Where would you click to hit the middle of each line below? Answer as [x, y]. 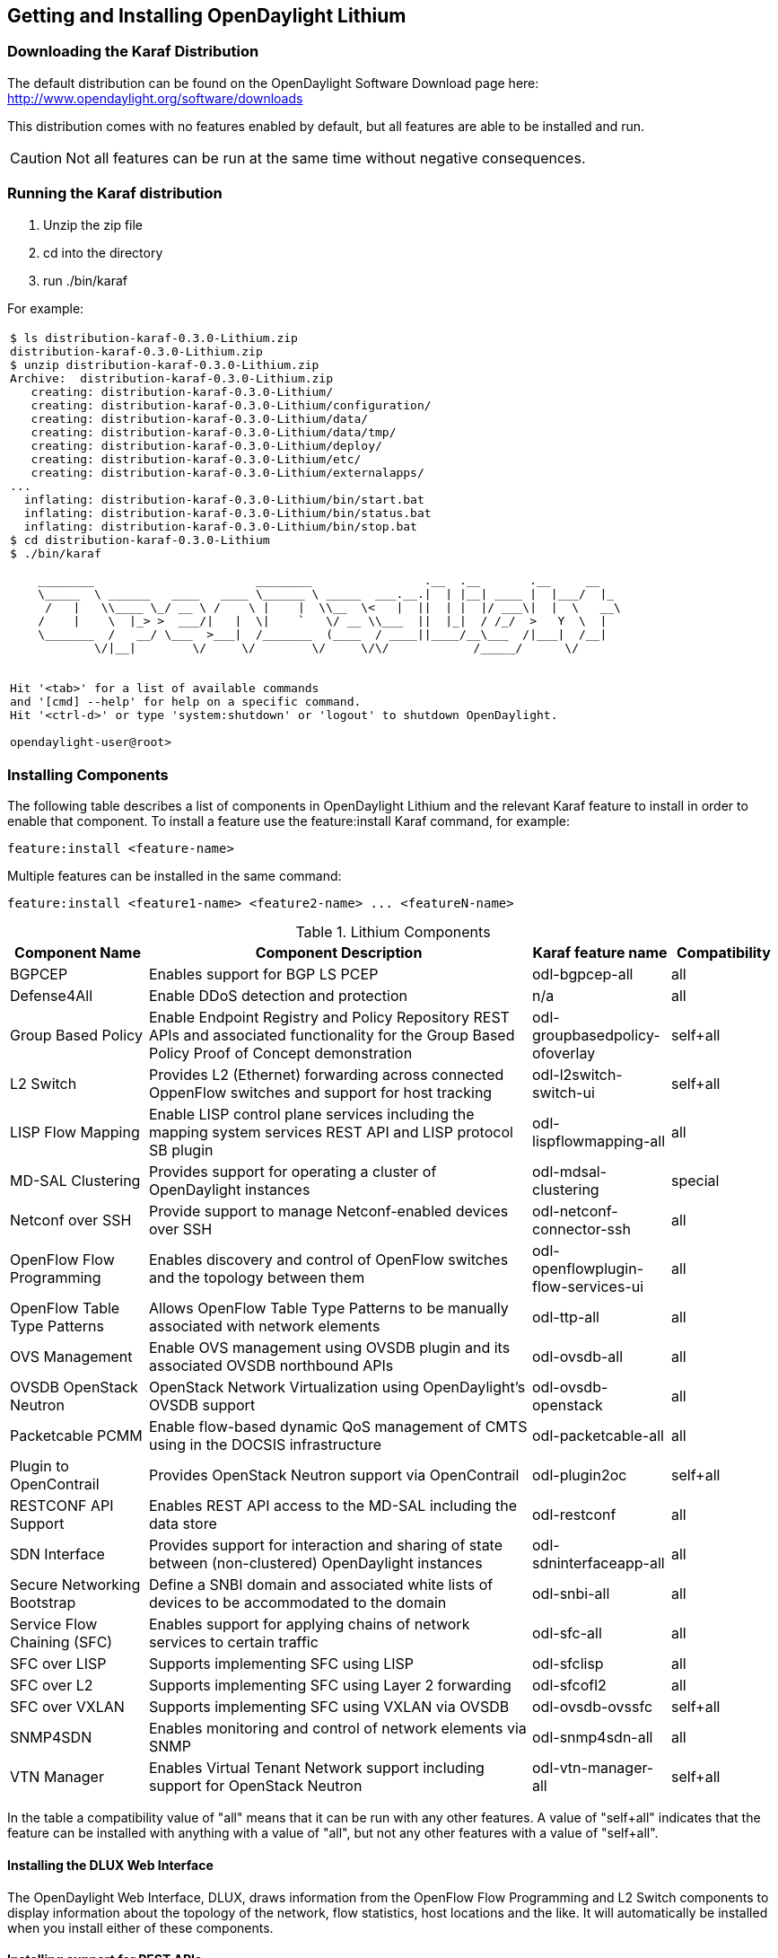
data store [183, 1524]
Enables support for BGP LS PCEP [264, 975]
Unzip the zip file [93, 224]
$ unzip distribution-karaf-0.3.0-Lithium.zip [165, 364]
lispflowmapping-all [599, 1141]
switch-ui [564, 1093]
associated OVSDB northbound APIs [271, 1366]
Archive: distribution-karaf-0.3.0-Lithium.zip [172, 378]
